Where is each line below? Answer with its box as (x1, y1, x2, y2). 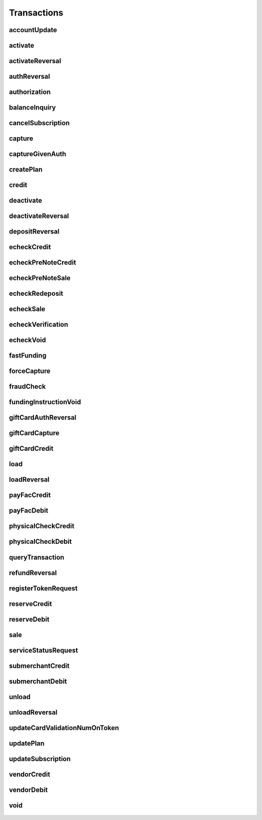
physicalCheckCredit (9, 522, 75, 530)
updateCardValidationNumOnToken (9, 724, 119, 732)
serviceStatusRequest (9, 646, 78, 654)
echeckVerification (9, 321, 68, 329)
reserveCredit (9, 600, 52, 608)
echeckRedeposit (9, 289, 64, 298)
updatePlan (9, 739, 45, 748)
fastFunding (9, 352, 47, 360)
